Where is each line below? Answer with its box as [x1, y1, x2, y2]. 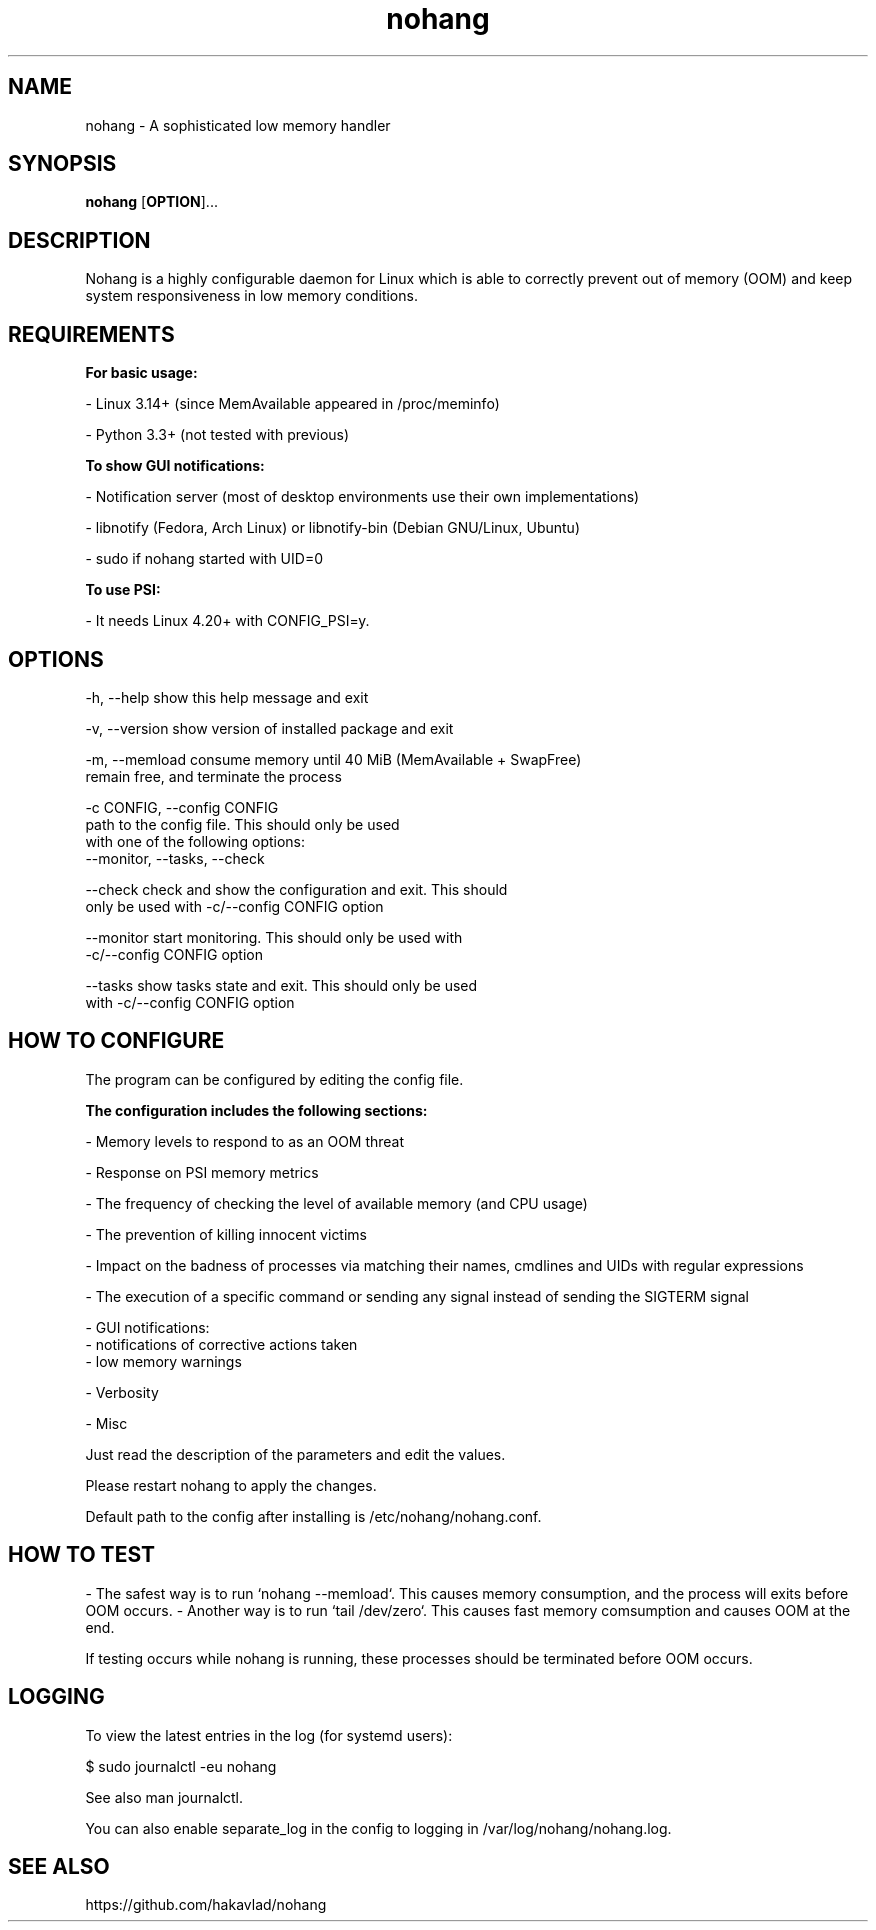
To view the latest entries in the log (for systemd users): [85, 1726, 453, 1744]
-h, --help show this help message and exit [85, 688, 369, 706]
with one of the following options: [85, 832, 306, 850]
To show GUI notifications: [85, 457, 265, 475]
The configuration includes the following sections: [85, 1101, 428, 1119]
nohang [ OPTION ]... [85, 193, 218, 211]
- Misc [85, 1414, 128, 1432]
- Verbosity [85, 1383, 159, 1401]
